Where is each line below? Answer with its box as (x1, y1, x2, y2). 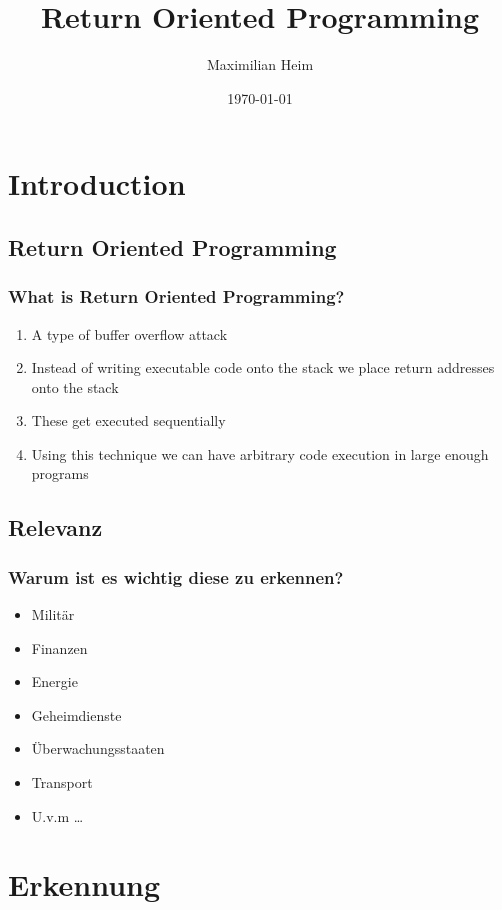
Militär (31, 604, 75, 625)
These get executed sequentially (31, 410, 226, 431)
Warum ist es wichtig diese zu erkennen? (8, 564, 344, 589)
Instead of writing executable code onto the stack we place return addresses (31, 357, 495, 378)
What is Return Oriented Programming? (8, 284, 345, 309)
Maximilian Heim (206, 54, 314, 75)
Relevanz (8, 512, 103, 543)
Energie (31, 671, 78, 692)
